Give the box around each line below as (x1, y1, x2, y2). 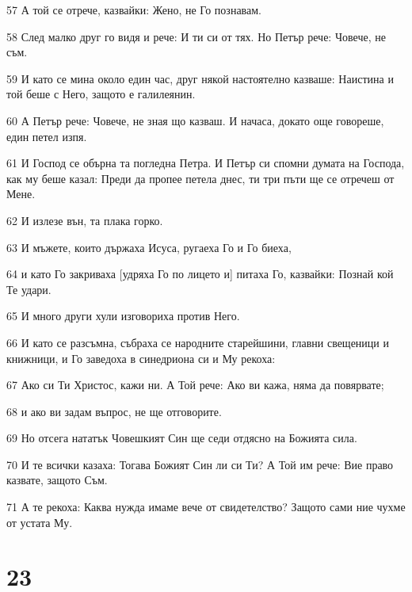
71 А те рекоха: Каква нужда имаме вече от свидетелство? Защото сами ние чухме (6, 498, 406, 515)
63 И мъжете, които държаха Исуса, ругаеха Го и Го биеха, (6, 239, 292, 255)
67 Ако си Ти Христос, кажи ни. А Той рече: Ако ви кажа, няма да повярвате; (6, 376, 384, 393)
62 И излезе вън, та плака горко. (6, 212, 163, 228)
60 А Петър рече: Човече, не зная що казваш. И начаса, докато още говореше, (6, 112, 384, 128)
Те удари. (6, 281, 51, 297)
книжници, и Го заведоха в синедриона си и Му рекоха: (6, 349, 276, 366)
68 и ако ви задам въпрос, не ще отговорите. (6, 403, 222, 419)
